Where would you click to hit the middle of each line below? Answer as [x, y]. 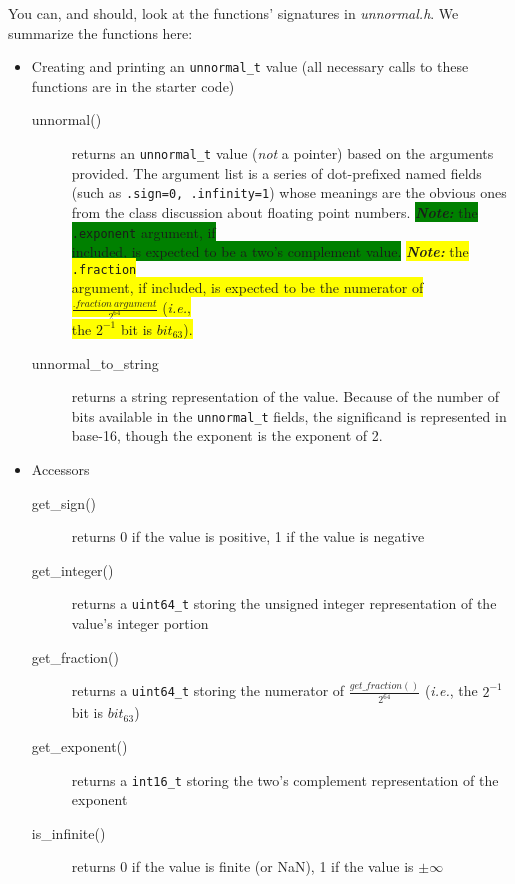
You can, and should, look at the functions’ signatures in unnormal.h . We [233, 13]
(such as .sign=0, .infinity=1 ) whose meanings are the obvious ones [289, 192]
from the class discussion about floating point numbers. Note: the [274, 211]
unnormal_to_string [95, 362]
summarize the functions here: [100, 32]
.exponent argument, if [143, 231]
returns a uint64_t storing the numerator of [208, 690]
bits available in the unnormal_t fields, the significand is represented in [289, 415]
